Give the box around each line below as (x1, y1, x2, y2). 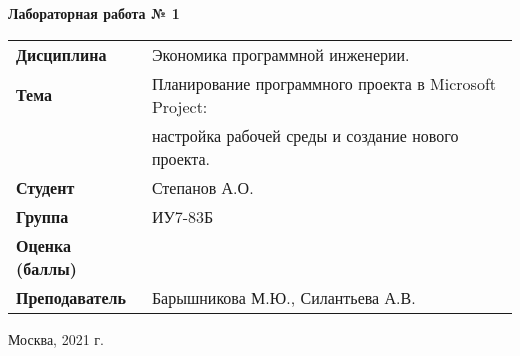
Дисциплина (16, 42, 107, 66)
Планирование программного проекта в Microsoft (151, 71, 497, 95)
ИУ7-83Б (151, 204, 214, 228)
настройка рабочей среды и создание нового (151, 123, 459, 147)
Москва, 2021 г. (8, 328, 104, 349)
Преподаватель (16, 285, 126, 309)
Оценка (16, 233, 71, 257)
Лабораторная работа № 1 (8, 3, 180, 23)
